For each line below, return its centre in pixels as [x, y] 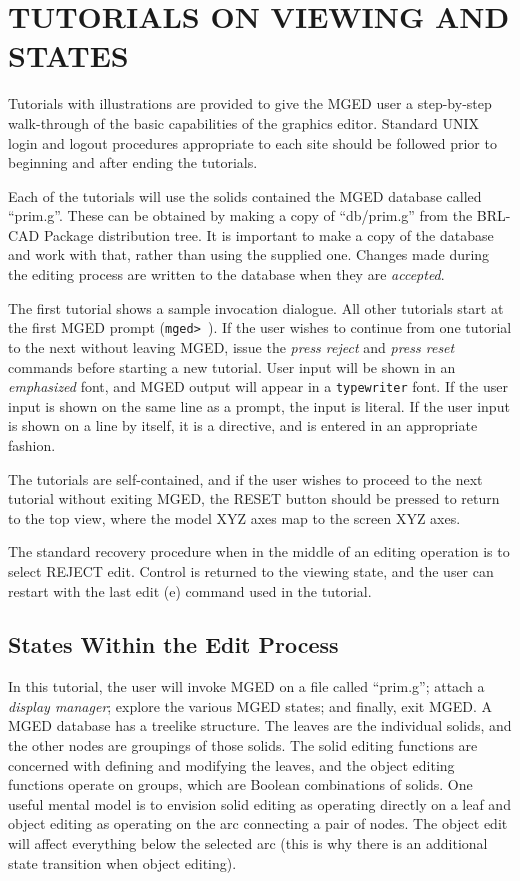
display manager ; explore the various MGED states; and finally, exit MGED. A [250, 705]
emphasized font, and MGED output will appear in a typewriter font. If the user [258, 386]
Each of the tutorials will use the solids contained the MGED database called [245, 195]
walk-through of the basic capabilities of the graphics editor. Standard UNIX [243, 122]
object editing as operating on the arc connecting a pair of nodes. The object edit [258, 823]
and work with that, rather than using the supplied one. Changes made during [249, 254]
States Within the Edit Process [173, 644]
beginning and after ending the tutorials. [133, 162]
